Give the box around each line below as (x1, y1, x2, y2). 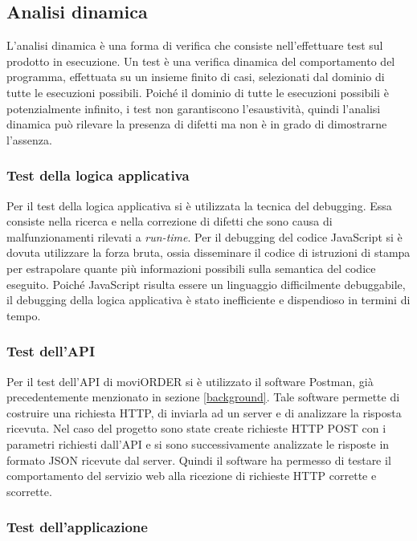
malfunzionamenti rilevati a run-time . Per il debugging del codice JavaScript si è (6, 228, 403, 245)
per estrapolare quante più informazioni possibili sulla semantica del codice (6, 259, 376, 276)
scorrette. (6, 482, 52, 499)
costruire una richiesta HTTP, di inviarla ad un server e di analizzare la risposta (6, 404, 402, 421)
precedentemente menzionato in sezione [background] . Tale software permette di (6, 388, 400, 405)
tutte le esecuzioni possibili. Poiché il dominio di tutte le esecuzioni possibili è (6, 83, 389, 100)
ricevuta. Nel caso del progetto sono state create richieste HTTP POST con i (6, 420, 386, 437)
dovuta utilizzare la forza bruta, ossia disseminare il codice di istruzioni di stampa (6, 244, 411, 261)
